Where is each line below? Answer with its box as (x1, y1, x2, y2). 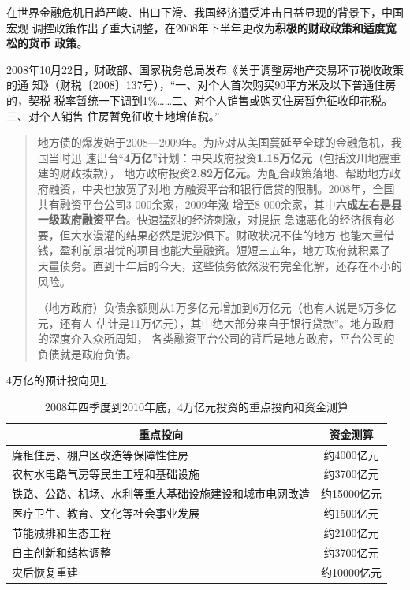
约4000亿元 (323, 446, 379, 462)
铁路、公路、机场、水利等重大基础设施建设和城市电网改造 (12, 485, 310, 502)
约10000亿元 (321, 563, 382, 580)
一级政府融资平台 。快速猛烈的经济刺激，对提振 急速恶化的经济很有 (37, 211, 384, 228)
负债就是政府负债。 (37, 345, 137, 362)
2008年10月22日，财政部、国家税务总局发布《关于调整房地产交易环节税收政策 (6, 61, 404, 77)
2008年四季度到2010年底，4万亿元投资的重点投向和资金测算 (45, 399, 348, 415)
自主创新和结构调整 (12, 544, 111, 560)
